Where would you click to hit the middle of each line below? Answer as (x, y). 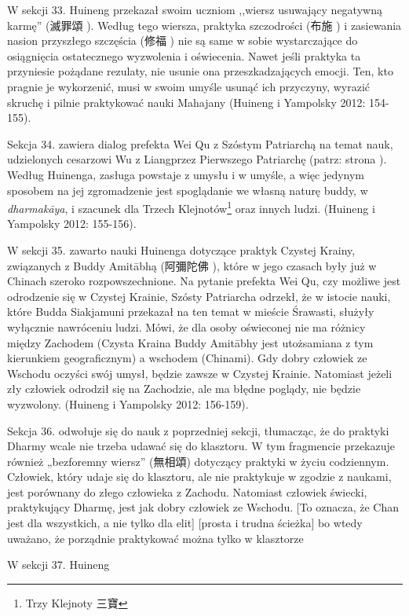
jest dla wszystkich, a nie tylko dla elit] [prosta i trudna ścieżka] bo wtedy (185, 523)
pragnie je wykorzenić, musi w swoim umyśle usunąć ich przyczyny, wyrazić (189, 86)
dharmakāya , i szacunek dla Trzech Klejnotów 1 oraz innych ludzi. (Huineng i (191, 207)
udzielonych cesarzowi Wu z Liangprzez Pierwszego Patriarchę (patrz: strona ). (197, 159)
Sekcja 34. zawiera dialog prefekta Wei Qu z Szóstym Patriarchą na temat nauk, (200, 143)
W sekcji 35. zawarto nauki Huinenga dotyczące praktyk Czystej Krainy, (181, 249)
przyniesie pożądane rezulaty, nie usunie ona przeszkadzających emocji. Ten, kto (200, 71)
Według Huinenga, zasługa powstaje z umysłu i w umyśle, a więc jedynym (186, 174)
